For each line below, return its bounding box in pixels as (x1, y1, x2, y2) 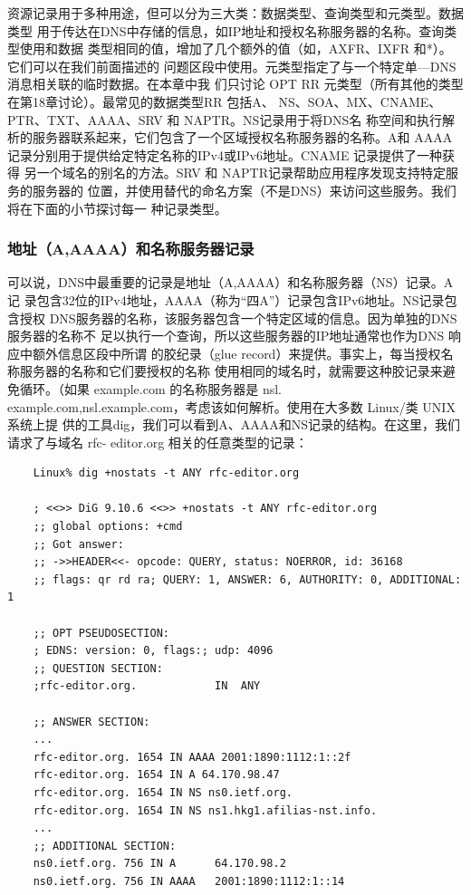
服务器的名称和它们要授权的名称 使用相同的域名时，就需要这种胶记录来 (19, 361, 443, 380)
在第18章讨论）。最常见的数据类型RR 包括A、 (7, 91, 274, 111)
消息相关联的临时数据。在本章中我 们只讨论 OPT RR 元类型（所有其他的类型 (7, 74, 464, 93)
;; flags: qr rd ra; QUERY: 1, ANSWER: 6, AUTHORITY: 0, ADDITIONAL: (33, 573, 462, 586)
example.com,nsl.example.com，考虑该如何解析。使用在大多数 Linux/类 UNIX (7, 397, 456, 416)
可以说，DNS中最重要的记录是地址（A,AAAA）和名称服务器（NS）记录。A (7, 273, 454, 292)
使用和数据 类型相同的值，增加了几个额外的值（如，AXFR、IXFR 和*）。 (19, 39, 452, 58)
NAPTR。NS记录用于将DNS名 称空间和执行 (184, 110, 442, 129)
